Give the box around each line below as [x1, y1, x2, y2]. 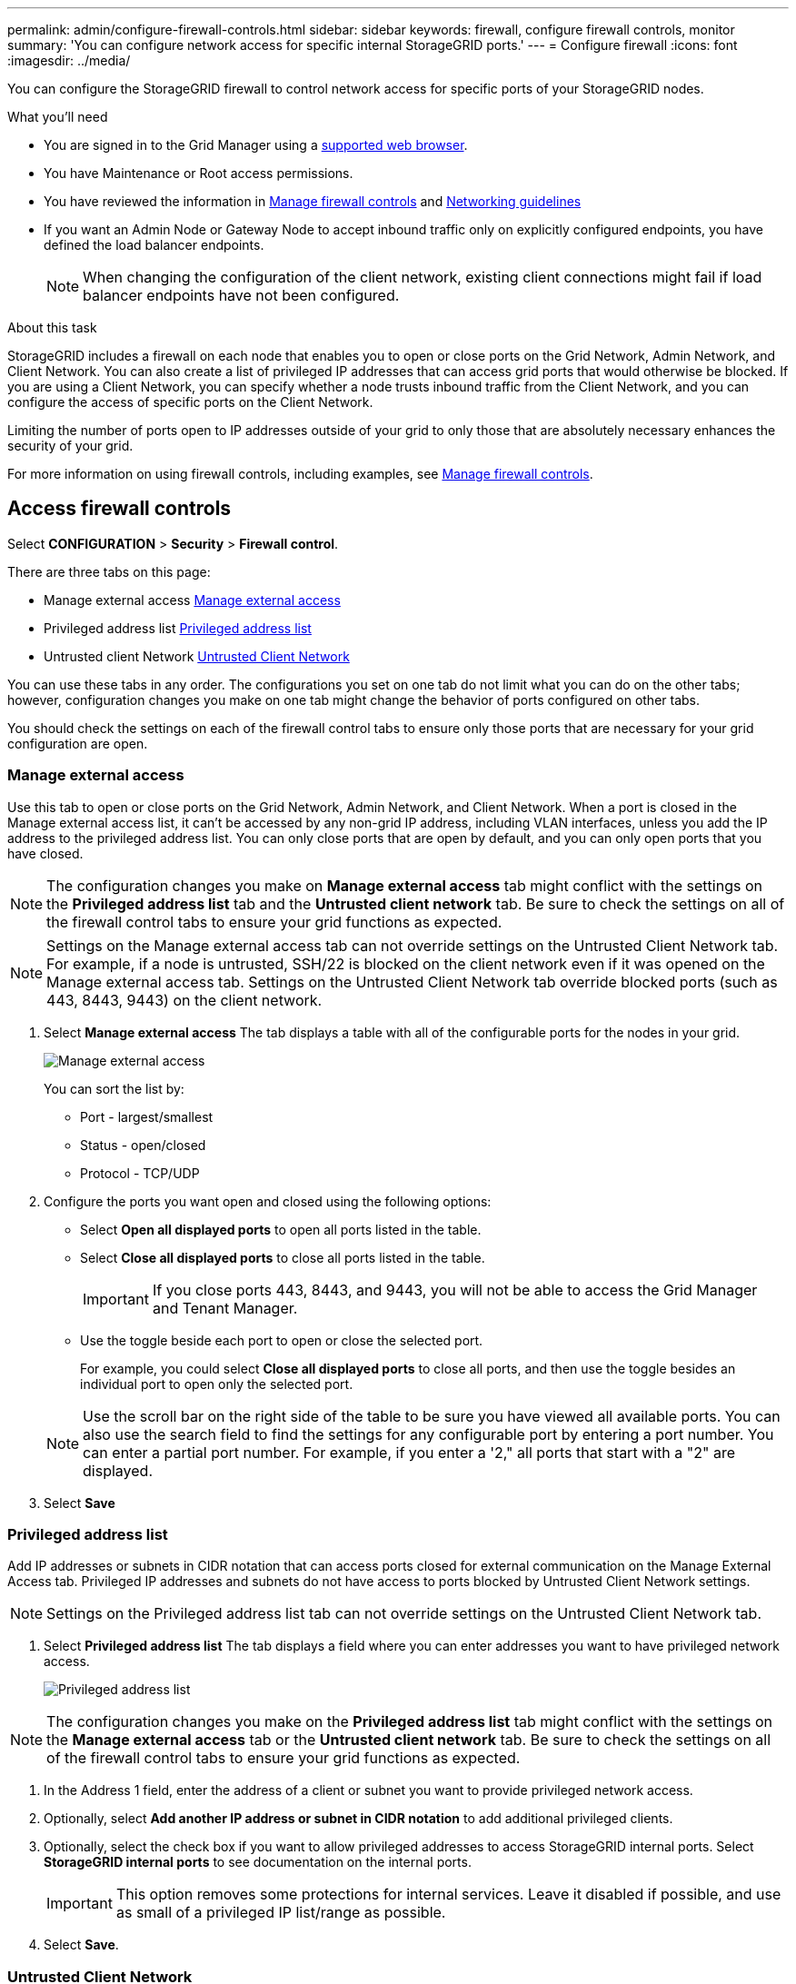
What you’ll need [7, 109, 108, 124]
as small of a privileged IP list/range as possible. [115, 1903, 446, 1922]
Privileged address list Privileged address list [44, 620, 312, 636]
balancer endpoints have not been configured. [83, 286, 400, 304]
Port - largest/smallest [80, 1108, 214, 1125]
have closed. [7, 845, 84, 861]
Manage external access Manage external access [44, 591, 341, 608]
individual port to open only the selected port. [80, 1375, 353, 1392]
